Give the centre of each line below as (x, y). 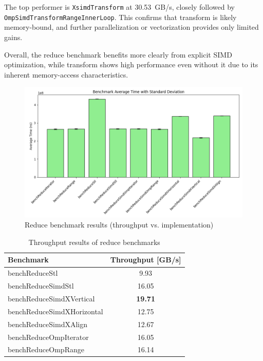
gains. (13, 37)
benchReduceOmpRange (46, 349)
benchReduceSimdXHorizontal (55, 311)
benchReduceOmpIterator (48, 337)
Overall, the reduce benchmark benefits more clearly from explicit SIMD (118, 54)
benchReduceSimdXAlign (48, 324)
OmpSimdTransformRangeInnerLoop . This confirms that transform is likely (120, 17)
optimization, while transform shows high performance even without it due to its (131, 64)
